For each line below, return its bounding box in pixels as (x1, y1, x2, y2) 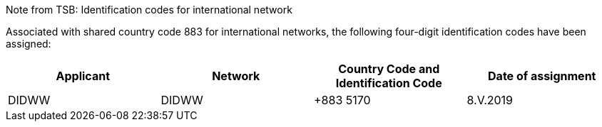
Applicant (56, 69, 110, 83)
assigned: (6, 38, 51, 50)
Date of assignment (488, 69, 596, 83)
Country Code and (338, 62, 440, 76)
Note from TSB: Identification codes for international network (6, 4, 292, 16)
